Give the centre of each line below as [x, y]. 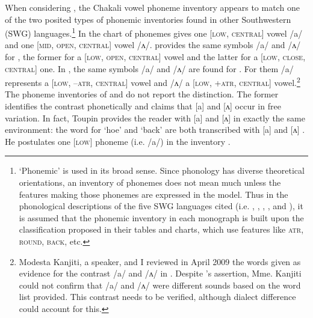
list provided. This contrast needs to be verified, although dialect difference [157, 297]
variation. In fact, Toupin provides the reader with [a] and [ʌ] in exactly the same [155, 118]
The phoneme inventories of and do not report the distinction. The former [142, 94]
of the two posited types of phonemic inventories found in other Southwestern [148, 19]
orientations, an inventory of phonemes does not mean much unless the [150, 182]
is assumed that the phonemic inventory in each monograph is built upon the [161, 217]
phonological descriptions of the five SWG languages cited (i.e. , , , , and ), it [161, 206]
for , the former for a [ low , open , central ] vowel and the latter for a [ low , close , [155, 57]
